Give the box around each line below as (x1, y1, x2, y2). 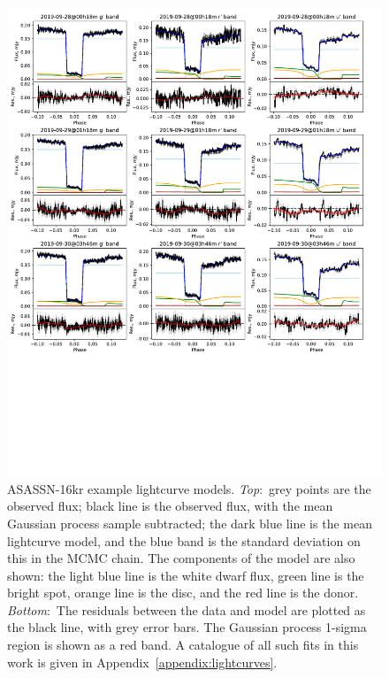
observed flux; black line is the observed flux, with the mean (7, 497, 333, 515)
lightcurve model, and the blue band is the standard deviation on (7, 531, 361, 550)
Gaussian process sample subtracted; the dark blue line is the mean (7, 513, 372, 532)
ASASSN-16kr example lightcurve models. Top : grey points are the (7, 479, 371, 497)
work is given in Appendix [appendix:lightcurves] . (7, 652, 278, 671)
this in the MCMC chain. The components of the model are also (7, 549, 355, 567)
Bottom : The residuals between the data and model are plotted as (7, 600, 366, 619)
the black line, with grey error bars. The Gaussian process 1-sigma (7, 618, 367, 636)
